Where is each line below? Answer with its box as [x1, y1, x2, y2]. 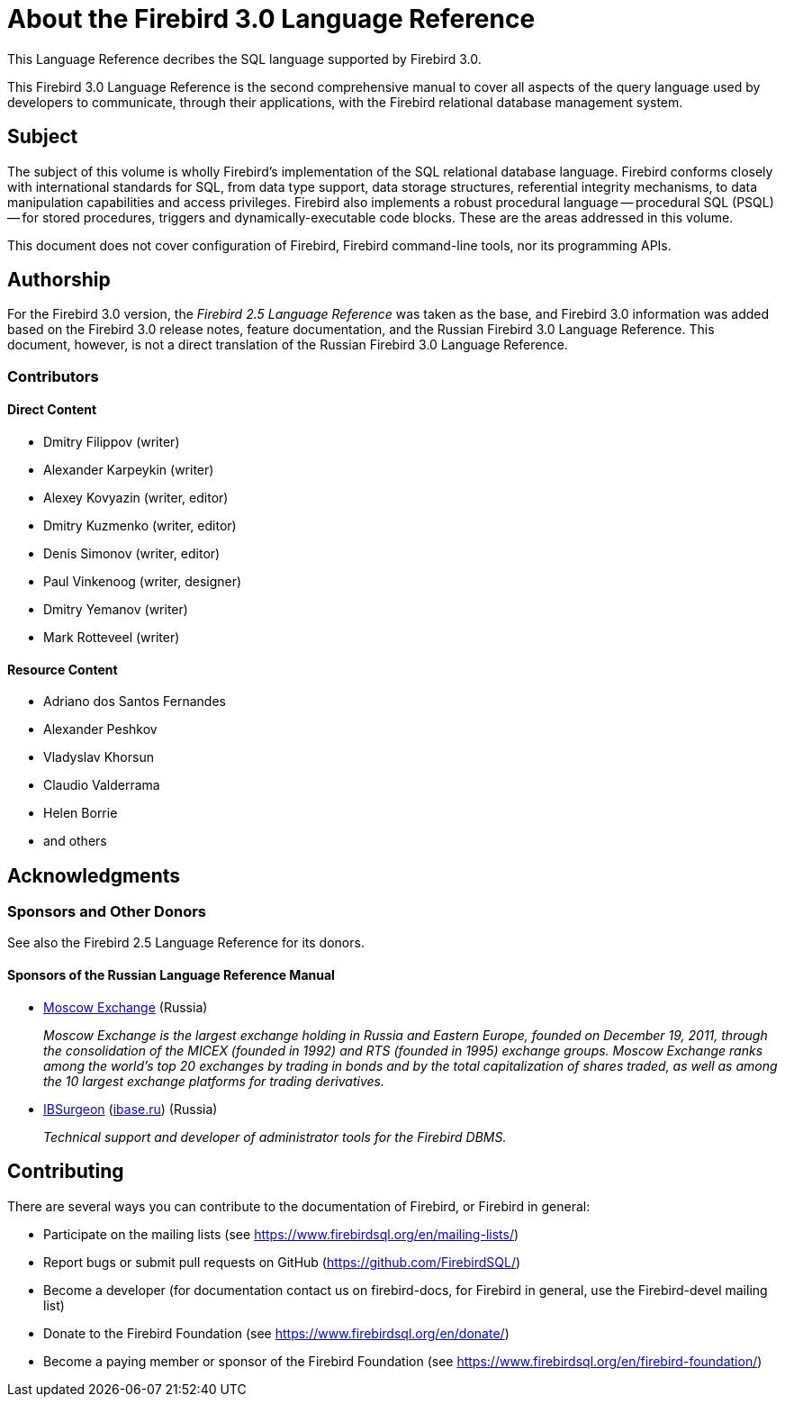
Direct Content [7, 402, 97, 418]
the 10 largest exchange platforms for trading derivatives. [43, 1073, 384, 1089]
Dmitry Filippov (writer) [43, 434, 180, 450]
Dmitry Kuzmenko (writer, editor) [43, 518, 237, 534]
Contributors [7, 367, 99, 385]
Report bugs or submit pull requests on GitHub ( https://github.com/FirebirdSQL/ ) [43, 1254, 521, 1270]
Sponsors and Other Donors [7, 902, 206, 921]
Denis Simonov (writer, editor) [43, 546, 221, 562]
